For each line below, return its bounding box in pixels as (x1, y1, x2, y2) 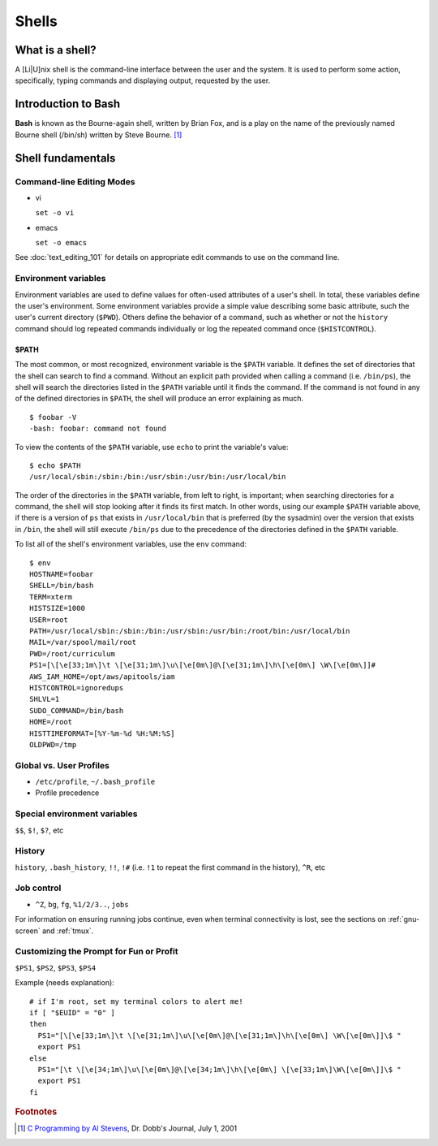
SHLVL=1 (29, 694, 60, 704)
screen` (15, 926, 41, 936)
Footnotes (15, 1106, 58, 1118)
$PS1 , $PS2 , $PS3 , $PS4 (15, 962, 97, 972)
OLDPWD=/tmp (29, 740, 77, 749)
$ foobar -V (29, 413, 77, 422)
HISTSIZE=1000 (29, 603, 85, 613)
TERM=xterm (29, 592, 73, 601)
